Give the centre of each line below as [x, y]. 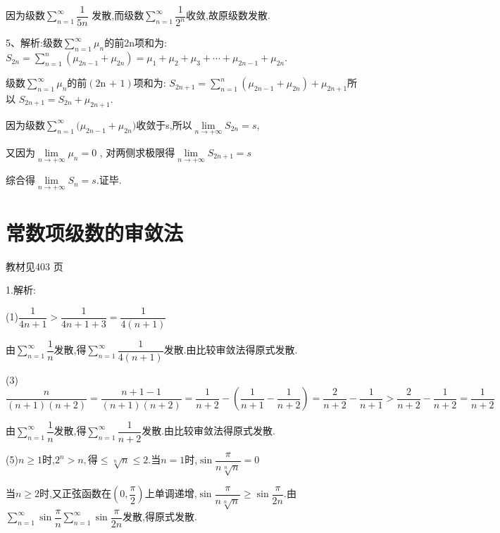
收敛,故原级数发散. [228, 15]
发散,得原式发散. [160, 516]
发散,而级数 [118, 15]
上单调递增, [171, 493]
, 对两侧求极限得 [137, 152]
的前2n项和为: [136, 43]
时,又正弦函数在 [75, 493]
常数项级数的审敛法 [95, 232]
